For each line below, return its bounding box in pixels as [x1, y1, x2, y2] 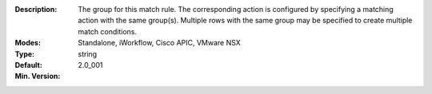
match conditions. [78, 26, 138, 36]
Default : [14, 60, 43, 69]
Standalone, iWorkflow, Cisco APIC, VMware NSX [78, 38, 242, 48]
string [78, 49, 98, 59]
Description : [14, 5, 58, 14]
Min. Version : [14, 72, 61, 81]
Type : [14, 49, 35, 59]
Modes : [14, 38, 42, 48]
